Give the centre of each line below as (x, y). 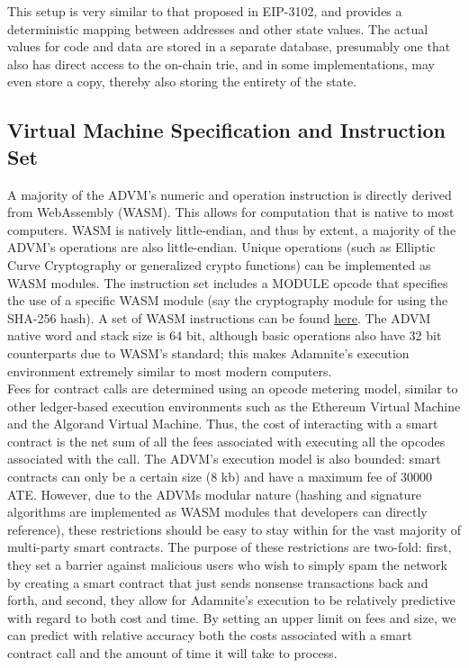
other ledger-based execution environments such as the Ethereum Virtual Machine (234, 406)
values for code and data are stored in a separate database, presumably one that (229, 46)
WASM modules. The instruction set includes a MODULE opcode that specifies (228, 282)
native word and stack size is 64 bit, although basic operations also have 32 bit (225, 335)
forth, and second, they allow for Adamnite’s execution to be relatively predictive (231, 600)
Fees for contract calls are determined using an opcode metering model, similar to (233, 388)
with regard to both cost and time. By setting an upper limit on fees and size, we (232, 617)
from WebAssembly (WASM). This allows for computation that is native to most (231, 212)
